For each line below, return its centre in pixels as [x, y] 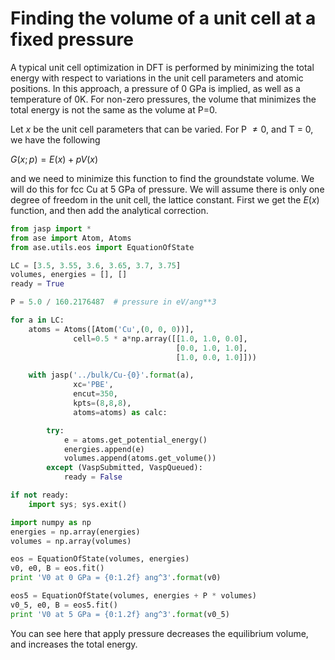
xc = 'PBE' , [93, 385]
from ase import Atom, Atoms [71, 238]
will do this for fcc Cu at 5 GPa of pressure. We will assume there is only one [167, 189]
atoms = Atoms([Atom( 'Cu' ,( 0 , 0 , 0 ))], [111, 329]
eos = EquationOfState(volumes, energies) [100, 559]
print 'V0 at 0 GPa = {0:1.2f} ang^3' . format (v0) [116, 578]
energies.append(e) [104, 449]
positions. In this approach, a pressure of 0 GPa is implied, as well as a [155, 88]
